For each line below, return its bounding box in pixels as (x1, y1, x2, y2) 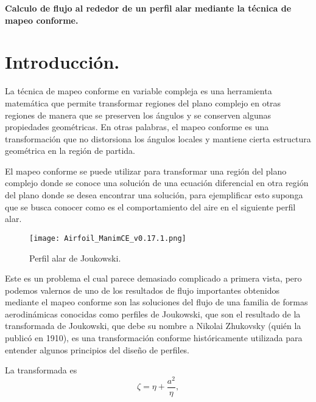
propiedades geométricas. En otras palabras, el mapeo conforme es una (5, 120, 269, 133)
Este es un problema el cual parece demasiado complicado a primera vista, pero (5, 272, 302, 285)
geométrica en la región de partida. (5, 144, 136, 157)
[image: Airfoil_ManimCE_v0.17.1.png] (29, 234, 186, 243)
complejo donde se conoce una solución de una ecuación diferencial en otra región (5, 176, 309, 189)
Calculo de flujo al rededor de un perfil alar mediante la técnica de (5, 2, 292, 14)
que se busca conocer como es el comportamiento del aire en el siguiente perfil (5, 200, 296, 213)
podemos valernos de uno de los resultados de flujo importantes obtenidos (5, 283, 279, 296)
